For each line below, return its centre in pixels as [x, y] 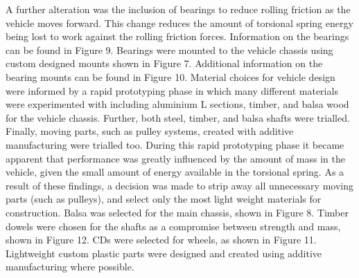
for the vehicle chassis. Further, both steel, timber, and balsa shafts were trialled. [178, 117]
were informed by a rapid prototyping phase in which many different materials [172, 90]
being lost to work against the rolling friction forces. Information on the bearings [177, 36]
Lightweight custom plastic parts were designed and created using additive [164, 253]
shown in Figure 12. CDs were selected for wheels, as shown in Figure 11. [161, 240]
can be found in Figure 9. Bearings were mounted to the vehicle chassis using [169, 49]
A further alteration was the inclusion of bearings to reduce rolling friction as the [178, 9]
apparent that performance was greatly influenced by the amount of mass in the [175, 158]
